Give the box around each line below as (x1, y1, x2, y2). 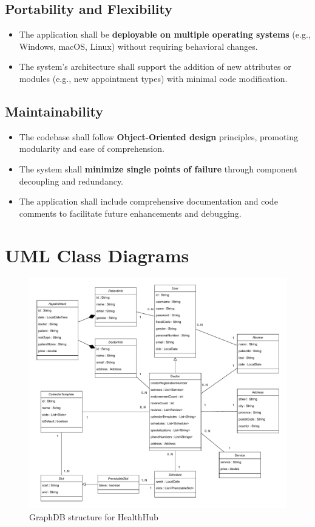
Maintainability (5, 101, 104, 120)
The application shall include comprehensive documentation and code (19, 195, 278, 208)
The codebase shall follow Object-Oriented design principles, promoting (19, 130, 299, 143)
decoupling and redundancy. (19, 174, 124, 187)
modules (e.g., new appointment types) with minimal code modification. (19, 72, 288, 84)
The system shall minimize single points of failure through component (19, 162, 297, 175)
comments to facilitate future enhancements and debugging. (19, 206, 242, 219)
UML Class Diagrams (5, 242, 189, 267)
